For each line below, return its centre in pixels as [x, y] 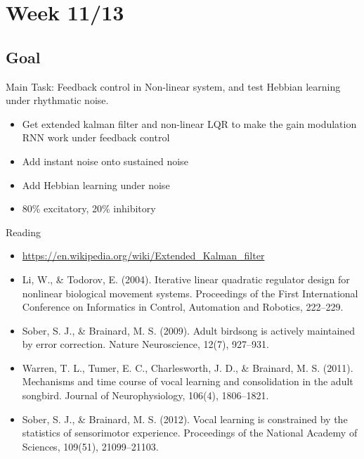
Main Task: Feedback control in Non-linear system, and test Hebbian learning [173, 86]
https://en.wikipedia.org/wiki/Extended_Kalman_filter [143, 256]
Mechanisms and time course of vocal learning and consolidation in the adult [188, 381]
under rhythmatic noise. [57, 100]
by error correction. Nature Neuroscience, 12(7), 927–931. [145, 344]
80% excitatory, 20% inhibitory [89, 208]
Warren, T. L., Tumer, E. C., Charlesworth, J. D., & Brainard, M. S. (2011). [188, 367]
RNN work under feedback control [96, 137]
